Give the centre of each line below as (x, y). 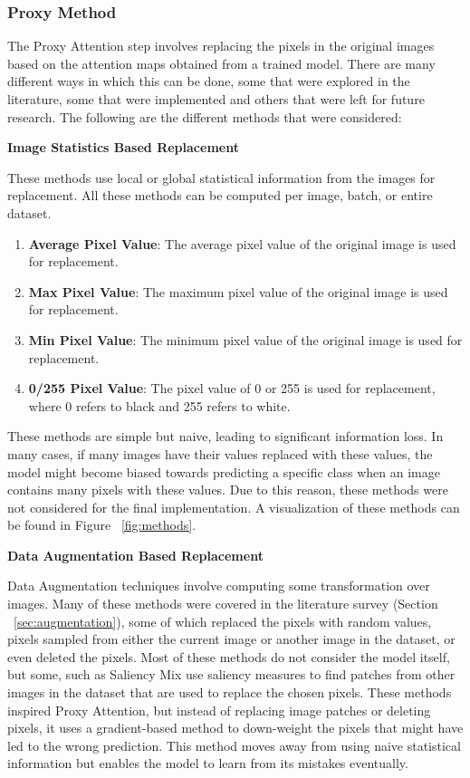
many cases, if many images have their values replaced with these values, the (220, 453)
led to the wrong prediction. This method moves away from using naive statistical (234, 745)
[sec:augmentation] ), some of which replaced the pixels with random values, (223, 621)
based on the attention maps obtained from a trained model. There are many (221, 63)
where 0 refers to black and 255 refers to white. (159, 405)
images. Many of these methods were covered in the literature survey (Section (223, 604)
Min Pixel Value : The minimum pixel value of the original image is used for (245, 339)
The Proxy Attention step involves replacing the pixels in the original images (221, 46)
